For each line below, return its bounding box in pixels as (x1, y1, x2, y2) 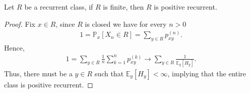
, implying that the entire (167, 68, 246, 78)
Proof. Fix (4, 18, 35, 29)
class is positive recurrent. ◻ (4, 79, 93, 89)
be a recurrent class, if (24, 2, 93, 12)
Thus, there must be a (4, 68, 73, 78)
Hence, (4, 42, 25, 53)
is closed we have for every (85, 18, 167, 29)
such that (94, 68, 124, 78)
